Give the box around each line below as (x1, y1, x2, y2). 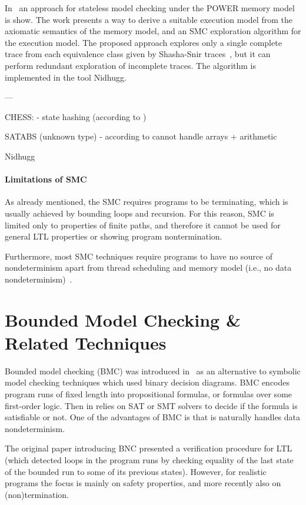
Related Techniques (5, 330, 167, 354)
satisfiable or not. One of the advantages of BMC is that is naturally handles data (5, 411, 301, 423)
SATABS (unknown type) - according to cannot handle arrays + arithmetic (5, 130, 277, 142)
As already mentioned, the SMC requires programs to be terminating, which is (5, 195, 288, 208)
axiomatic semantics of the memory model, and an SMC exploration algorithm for (5, 25, 301, 37)
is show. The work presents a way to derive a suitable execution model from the (5, 13, 292, 25)
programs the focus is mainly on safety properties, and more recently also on (5, 477, 281, 489)
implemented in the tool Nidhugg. (5, 71, 127, 83)
